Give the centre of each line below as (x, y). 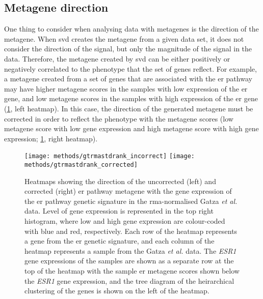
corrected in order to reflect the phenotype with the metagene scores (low (119, 118)
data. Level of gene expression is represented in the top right (119, 211)
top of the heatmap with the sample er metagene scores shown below (132, 270)
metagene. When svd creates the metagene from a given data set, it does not (124, 38)
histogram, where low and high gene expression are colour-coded (125, 221)
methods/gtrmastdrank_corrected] (81, 165)
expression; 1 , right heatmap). (51, 138)
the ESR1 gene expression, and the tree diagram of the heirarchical (129, 280)
